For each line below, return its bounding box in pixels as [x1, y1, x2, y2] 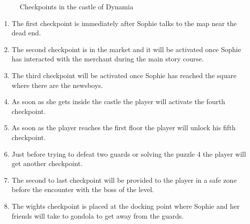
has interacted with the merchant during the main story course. [11, 54, 204, 64]
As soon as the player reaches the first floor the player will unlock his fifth [11, 122, 236, 133]
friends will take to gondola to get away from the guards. [11, 210, 184, 221]
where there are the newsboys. [11, 80, 103, 90]
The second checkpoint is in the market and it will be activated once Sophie [11, 44, 241, 54]
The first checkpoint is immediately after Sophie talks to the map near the [11, 18, 237, 28]
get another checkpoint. [11, 158, 83, 168]
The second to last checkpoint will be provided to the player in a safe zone [11, 174, 237, 185]
